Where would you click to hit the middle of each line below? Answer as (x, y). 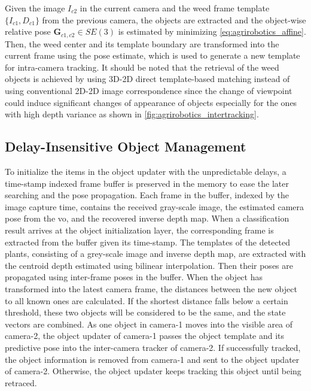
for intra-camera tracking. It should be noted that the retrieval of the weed (142, 67)
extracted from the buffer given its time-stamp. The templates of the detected (148, 242)
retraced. (21, 382)
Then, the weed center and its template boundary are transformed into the (142, 43)
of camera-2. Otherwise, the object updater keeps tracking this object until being (153, 371)
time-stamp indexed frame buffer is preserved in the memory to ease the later (147, 183)
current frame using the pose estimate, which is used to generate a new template (153, 55)
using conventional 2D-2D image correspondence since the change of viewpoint (149, 91)
